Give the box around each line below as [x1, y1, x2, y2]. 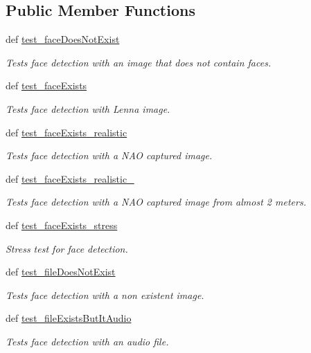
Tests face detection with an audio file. [6, 334, 169, 348]
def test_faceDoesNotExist [6, 32, 120, 46]
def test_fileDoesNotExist [6, 264, 116, 279]
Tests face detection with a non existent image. [6, 287, 204, 302]
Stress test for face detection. [6, 241, 128, 255]
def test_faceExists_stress [6, 217, 118, 232]
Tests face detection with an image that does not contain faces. [6, 55, 272, 69]
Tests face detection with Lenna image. [6, 101, 170, 116]
